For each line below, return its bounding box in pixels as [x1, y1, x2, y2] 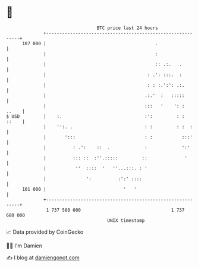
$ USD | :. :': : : [6, 113, 185, 120]
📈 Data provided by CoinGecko [6, 228, 84, 235]
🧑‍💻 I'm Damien [6, 242, 43, 249]
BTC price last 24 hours [96, 25, 159, 31]
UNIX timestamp [107, 217, 145, 224]
